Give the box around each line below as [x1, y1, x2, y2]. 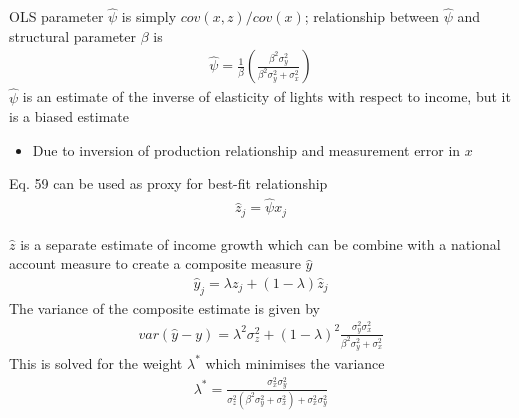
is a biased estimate [9, 106, 129, 127]
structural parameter [9, 25, 137, 46]
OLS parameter [9, 6, 104, 27]
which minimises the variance [205, 352, 385, 373]
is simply [121, 6, 177, 27]
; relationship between [304, 6, 440, 27]
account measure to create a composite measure [9, 253, 301, 274]
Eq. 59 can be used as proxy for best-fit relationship [9, 173, 328, 194]
